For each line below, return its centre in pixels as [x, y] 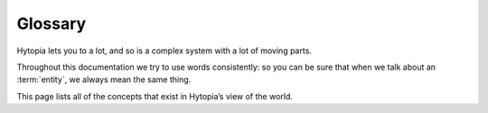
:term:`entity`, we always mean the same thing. [104, 80]
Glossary [52, 24]
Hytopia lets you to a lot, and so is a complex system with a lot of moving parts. [164, 51]
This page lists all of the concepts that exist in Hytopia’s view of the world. [155, 96]
